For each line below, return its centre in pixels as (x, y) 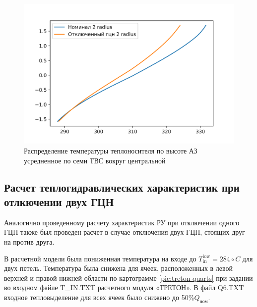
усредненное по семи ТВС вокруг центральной (95, 160)
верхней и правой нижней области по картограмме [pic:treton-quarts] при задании (128, 278)
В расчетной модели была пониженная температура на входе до (100, 258)
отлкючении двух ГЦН (59, 201)
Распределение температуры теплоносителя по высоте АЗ (111, 150)
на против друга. (29, 241)
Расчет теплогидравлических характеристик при (122, 187)
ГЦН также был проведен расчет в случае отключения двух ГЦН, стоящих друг (125, 232)
